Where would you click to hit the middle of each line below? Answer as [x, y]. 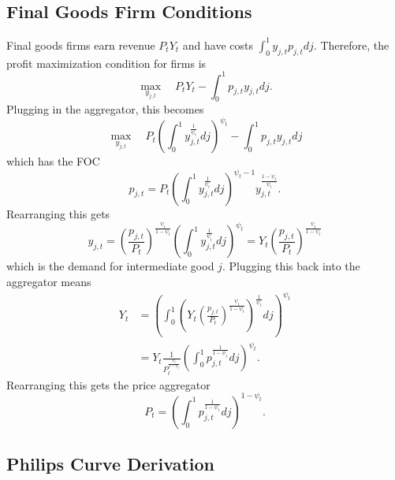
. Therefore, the [351, 45]
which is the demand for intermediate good [110, 266]
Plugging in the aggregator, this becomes [105, 109]
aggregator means [49, 281]
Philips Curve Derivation [110, 464]
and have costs [218, 45]
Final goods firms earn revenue [81, 45]
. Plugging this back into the [291, 266]
